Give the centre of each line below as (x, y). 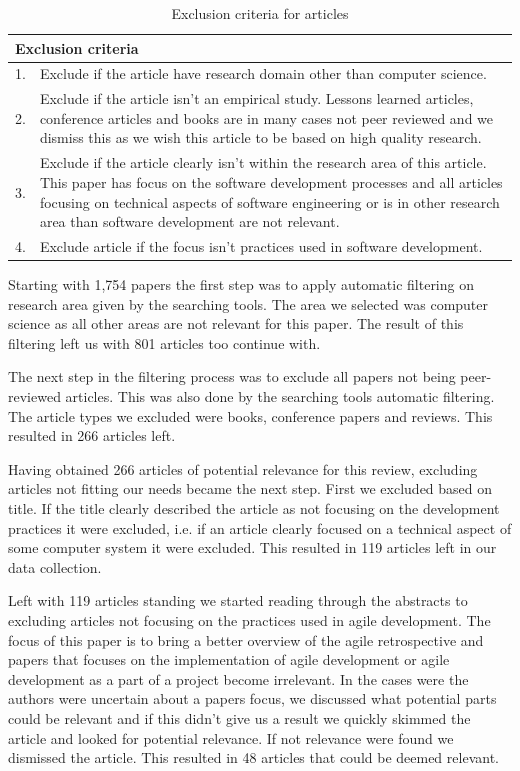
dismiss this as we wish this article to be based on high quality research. (260, 137)
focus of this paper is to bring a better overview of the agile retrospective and (246, 639)
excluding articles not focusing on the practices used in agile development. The (249, 619)
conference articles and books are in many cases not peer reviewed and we (266, 117)
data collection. (55, 566)
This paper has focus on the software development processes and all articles (271, 181)
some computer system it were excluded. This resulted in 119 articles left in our (252, 547)
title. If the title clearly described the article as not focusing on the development (254, 507)
